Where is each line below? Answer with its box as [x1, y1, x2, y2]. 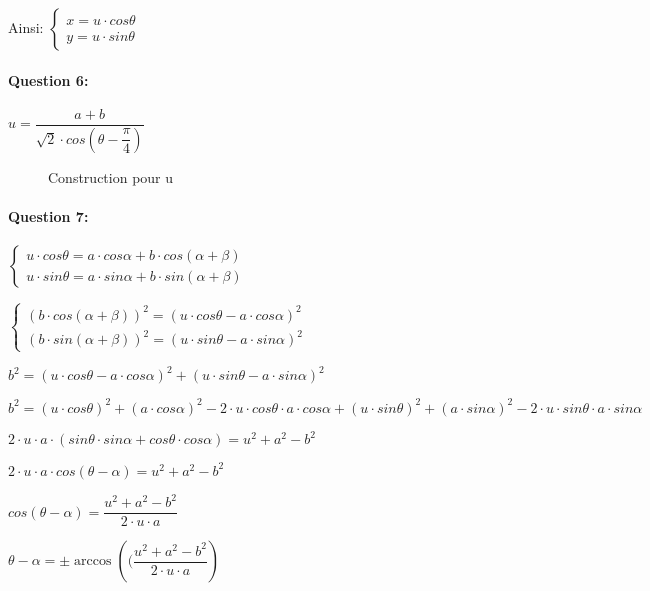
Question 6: [8, 69, 89, 90]
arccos [74, 554, 112, 569]
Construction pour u [48, 166, 174, 187]
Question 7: [8, 205, 89, 226]
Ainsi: [8, 17, 44, 37]
